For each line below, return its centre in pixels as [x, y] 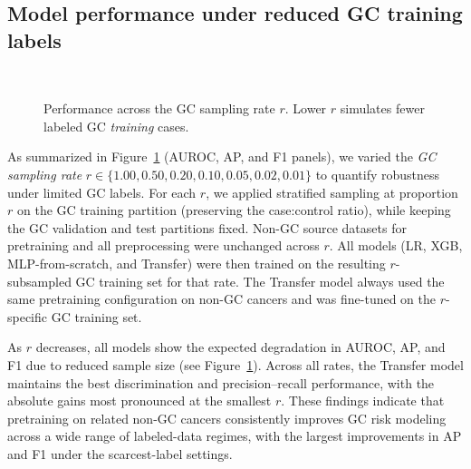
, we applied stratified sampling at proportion [332, 192]
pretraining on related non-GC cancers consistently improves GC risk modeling [227, 418]
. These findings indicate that [363, 401]
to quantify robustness [378, 174]
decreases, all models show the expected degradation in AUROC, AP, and [240, 347]
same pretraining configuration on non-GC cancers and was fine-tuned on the [222, 299]
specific [28, 316]
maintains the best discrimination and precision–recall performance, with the [221, 382]
